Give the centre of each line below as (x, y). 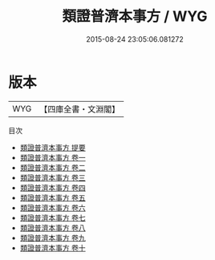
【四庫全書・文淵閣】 (80, 109)
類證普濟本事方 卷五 (53, 197)
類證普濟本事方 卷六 (53, 207)
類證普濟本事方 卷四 (53, 187)
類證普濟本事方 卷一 (53, 157)
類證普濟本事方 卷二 (53, 167)
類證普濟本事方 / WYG (135, 16)
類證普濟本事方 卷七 (53, 217)
